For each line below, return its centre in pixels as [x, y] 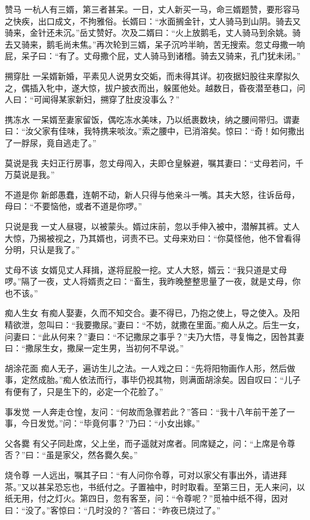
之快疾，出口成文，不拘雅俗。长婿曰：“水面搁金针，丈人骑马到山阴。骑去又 [153, 21]
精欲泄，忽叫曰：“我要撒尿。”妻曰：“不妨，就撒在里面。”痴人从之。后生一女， [155, 325]
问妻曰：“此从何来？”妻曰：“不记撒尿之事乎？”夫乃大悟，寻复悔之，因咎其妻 [155, 336]
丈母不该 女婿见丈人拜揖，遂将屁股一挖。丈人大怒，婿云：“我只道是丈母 [146, 269]
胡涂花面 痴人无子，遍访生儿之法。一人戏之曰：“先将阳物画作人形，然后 [146, 368]
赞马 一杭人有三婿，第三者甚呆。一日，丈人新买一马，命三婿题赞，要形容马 [152, 9]
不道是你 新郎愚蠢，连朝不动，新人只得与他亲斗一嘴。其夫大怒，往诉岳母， [152, 194]
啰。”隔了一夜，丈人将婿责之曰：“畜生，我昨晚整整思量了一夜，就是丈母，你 [153, 281]
